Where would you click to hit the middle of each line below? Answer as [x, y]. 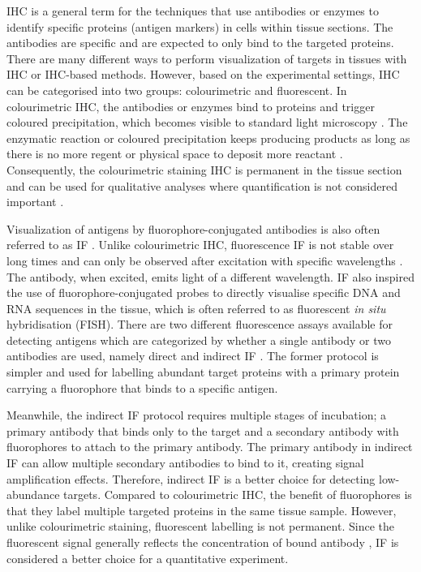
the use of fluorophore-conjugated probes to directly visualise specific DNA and [204, 292]
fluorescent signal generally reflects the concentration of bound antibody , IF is [203, 542]
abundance [33, 495]
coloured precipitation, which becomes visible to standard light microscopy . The [207, 122]
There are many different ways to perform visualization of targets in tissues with [207, 58]
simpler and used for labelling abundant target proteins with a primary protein [203, 372]
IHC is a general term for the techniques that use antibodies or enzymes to [193, 11]
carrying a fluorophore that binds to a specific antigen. [142, 387]
